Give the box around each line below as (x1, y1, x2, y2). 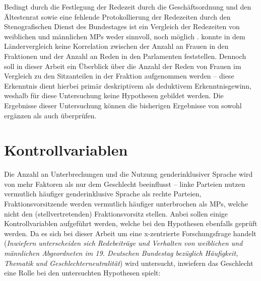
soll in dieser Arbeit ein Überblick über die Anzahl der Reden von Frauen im (4, 60, 241, 71)
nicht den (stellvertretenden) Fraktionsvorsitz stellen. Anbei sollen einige (4, 208, 228, 219)
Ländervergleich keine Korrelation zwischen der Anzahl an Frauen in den (4, 41, 229, 51)
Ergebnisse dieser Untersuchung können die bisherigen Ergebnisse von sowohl (4, 100, 242, 110)
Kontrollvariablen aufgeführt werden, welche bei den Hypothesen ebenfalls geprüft (4, 218, 257, 229)
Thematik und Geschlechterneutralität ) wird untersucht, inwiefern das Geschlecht (4, 257, 253, 268)
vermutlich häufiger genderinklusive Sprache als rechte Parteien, (4, 188, 202, 199)
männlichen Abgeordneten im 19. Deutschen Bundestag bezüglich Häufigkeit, (4, 248, 238, 258)
